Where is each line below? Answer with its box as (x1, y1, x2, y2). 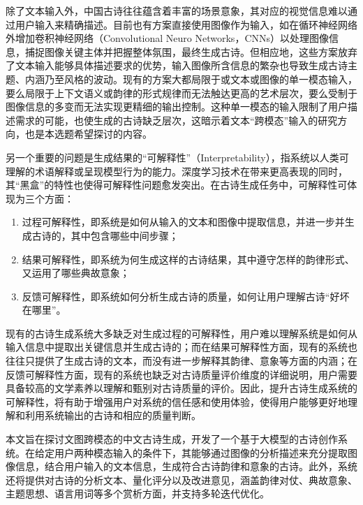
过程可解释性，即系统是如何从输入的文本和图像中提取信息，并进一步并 (22, 214, 345, 229)
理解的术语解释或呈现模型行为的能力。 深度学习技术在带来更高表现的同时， (6, 163, 348, 178)
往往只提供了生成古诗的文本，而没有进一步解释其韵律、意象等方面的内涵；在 (6, 353, 357, 368)
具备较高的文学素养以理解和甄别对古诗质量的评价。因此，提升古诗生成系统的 (6, 381, 357, 395)
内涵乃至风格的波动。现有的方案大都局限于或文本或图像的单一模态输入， (24, 71, 357, 86)
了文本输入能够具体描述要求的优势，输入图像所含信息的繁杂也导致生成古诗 (6, 58, 348, 73)
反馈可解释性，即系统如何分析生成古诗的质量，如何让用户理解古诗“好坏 (22, 288, 350, 303)
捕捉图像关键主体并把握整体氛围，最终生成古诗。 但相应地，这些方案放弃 (24, 44, 357, 59)
